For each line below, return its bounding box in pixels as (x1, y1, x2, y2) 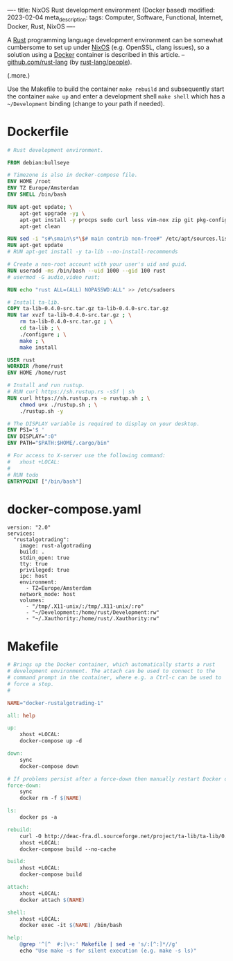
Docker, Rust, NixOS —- (7, 22, 76, 31)
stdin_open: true (19, 554, 70, 561)
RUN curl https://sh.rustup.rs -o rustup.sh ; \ (7, 395, 150, 402)
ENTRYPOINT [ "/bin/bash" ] (7, 478, 82, 485)
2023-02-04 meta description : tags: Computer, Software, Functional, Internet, (7, 13, 223, 23)
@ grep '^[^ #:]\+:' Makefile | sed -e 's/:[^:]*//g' (19, 941, 178, 948)
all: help (7, 712, 36, 719)
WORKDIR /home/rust (7, 363, 64, 370)
